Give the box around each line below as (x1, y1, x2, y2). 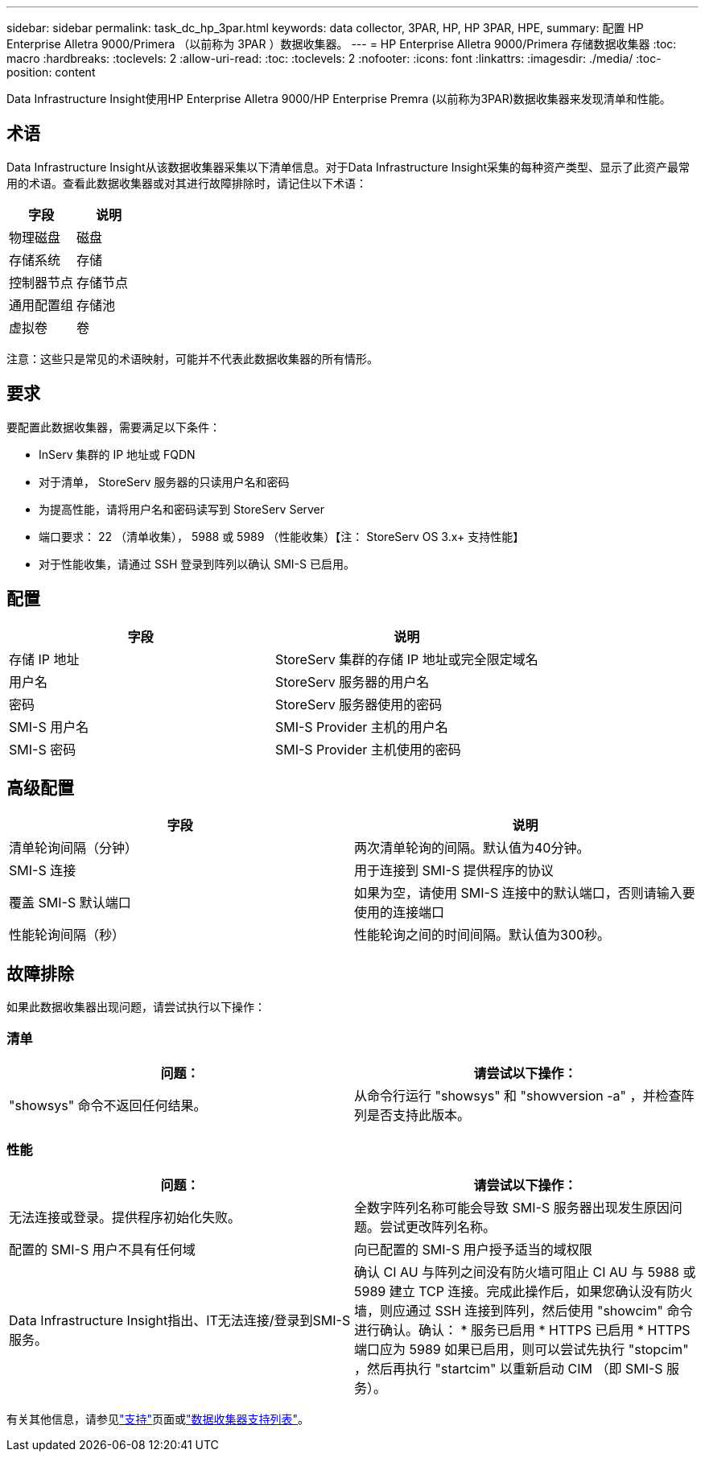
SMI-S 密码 (9, 741, 76, 758)
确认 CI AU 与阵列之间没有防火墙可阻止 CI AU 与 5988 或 (354, 1263, 696, 1280)
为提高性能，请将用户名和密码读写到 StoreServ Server (39, 502, 325, 516)
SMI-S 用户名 (9, 718, 89, 735)
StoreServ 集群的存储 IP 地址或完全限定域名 (274, 651, 538, 667)
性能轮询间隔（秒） (9, 927, 126, 944)
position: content (6, 65, 96, 79)
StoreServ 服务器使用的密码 (274, 696, 443, 712)
